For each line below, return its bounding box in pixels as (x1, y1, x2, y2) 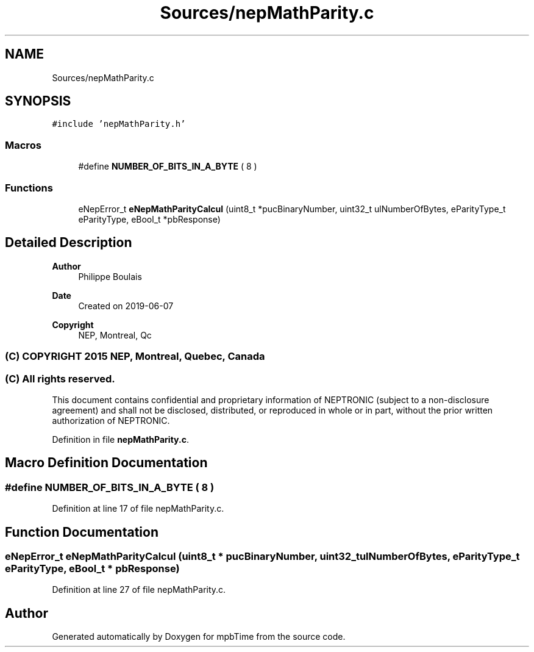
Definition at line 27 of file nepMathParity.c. (52, 584, 226, 595)
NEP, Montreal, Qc (78, 329, 152, 340)
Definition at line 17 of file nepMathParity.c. (52, 503, 224, 514)
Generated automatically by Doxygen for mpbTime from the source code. (52, 631, 346, 642)
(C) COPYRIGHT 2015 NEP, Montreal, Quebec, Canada (5, 350, 265, 363)
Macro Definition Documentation (5, 455, 208, 471)
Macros (5, 138, 41, 151)
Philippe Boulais (78, 271, 142, 282)
